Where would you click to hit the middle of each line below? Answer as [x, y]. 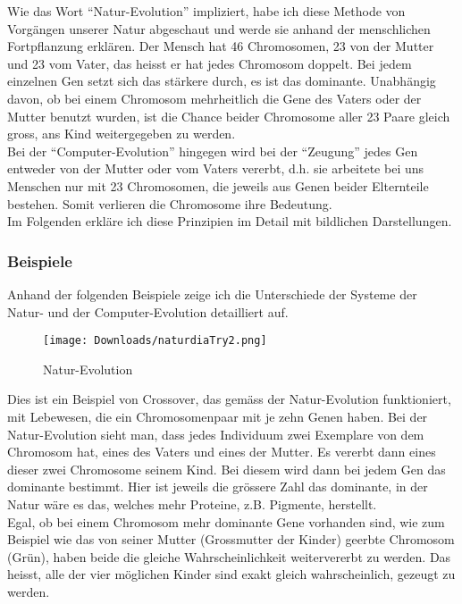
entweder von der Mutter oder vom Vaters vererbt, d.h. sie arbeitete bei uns [216, 168]
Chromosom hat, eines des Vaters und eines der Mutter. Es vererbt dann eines [222, 452]
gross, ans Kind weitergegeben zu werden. [122, 134]
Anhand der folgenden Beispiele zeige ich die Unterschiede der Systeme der [212, 294]
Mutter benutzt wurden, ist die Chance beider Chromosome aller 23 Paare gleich [229, 116]
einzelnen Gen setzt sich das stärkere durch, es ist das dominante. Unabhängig [222, 81]
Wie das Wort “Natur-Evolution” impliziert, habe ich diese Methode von [206, 11]
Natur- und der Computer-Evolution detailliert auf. [148, 311]
